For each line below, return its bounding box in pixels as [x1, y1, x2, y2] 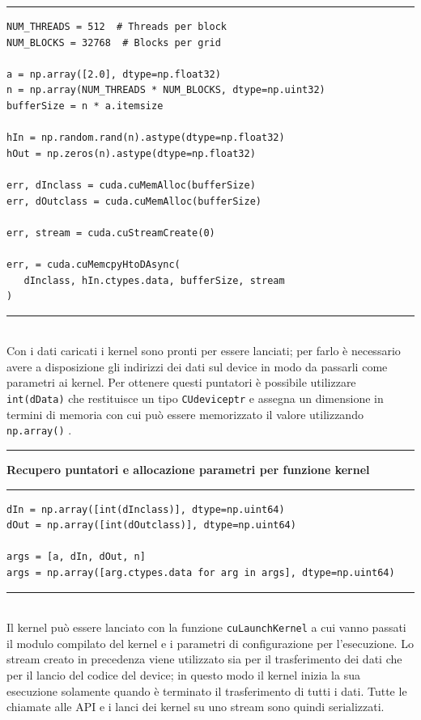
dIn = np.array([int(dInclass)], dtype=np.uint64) [6, 503, 285, 515]
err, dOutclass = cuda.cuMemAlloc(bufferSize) [6, 195, 262, 207]
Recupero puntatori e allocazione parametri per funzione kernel [6, 460, 370, 477]
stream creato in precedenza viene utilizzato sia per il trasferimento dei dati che [6, 650, 402, 667]
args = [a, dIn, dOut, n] [6, 551, 146, 563]
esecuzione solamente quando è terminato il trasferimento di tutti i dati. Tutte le [6, 682, 407, 699]
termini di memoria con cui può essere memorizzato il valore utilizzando [6, 405, 364, 422]
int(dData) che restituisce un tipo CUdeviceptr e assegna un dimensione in [6, 390, 384, 407]
